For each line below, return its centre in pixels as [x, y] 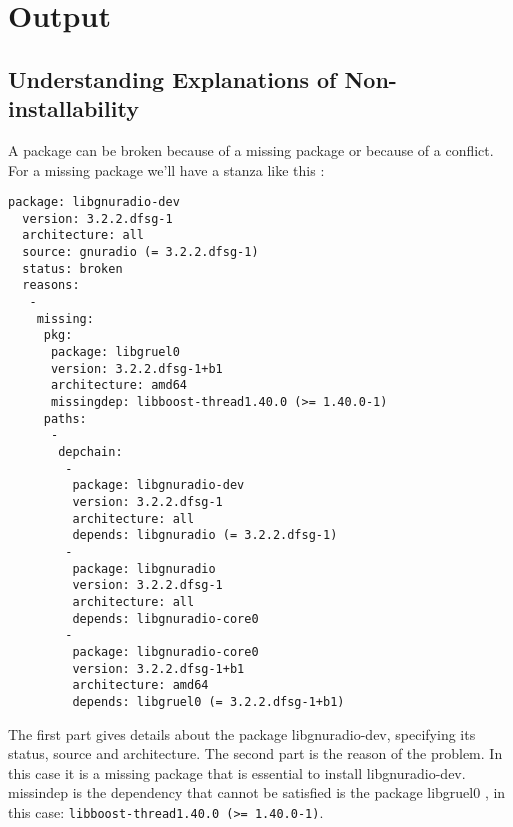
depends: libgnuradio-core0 [165, 618]
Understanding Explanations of [172, 78]
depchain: [90, 452]
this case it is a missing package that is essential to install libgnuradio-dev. [237, 772]
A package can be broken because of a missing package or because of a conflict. [251, 149]
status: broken [72, 268]
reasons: [51, 285]
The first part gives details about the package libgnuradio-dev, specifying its [242, 733]
